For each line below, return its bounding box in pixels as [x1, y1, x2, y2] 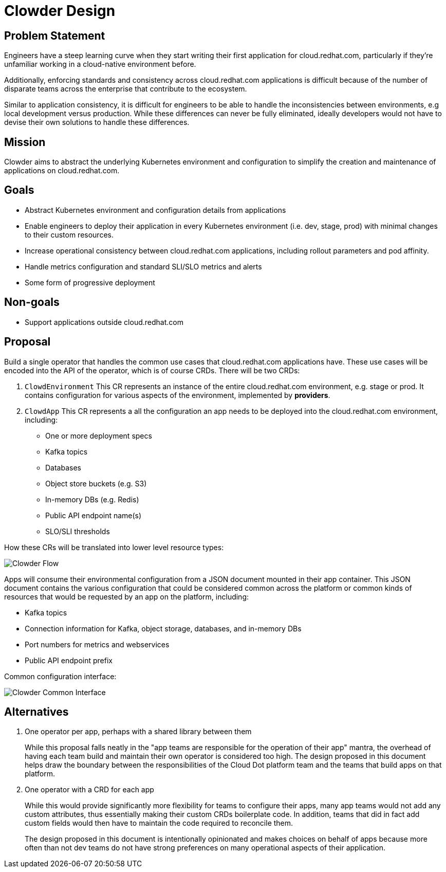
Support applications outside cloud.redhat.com [25, 317, 183, 326]
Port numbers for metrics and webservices [25, 640, 170, 649]
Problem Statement [4, 29, 105, 42]
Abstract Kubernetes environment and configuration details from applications [25, 205, 286, 214]
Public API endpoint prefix [25, 656, 113, 665]
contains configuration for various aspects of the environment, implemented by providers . [25, 390, 330, 399]
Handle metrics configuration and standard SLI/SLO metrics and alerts [25, 262, 262, 271]
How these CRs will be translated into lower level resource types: [4, 542, 224, 552]
